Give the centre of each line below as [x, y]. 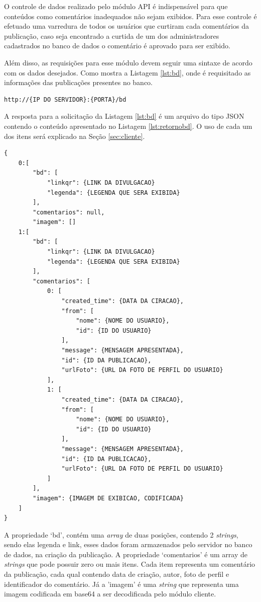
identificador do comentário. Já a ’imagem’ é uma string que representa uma [121, 584]
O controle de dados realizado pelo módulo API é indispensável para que [116, 6]
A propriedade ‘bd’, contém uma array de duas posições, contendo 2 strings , [121, 534]
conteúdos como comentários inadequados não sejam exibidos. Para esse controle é [130, 16]
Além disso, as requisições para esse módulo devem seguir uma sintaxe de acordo [128, 62]
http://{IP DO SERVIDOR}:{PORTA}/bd [65, 99]
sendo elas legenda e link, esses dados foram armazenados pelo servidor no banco [128, 544]
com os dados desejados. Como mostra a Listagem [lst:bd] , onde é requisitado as [127, 72]
